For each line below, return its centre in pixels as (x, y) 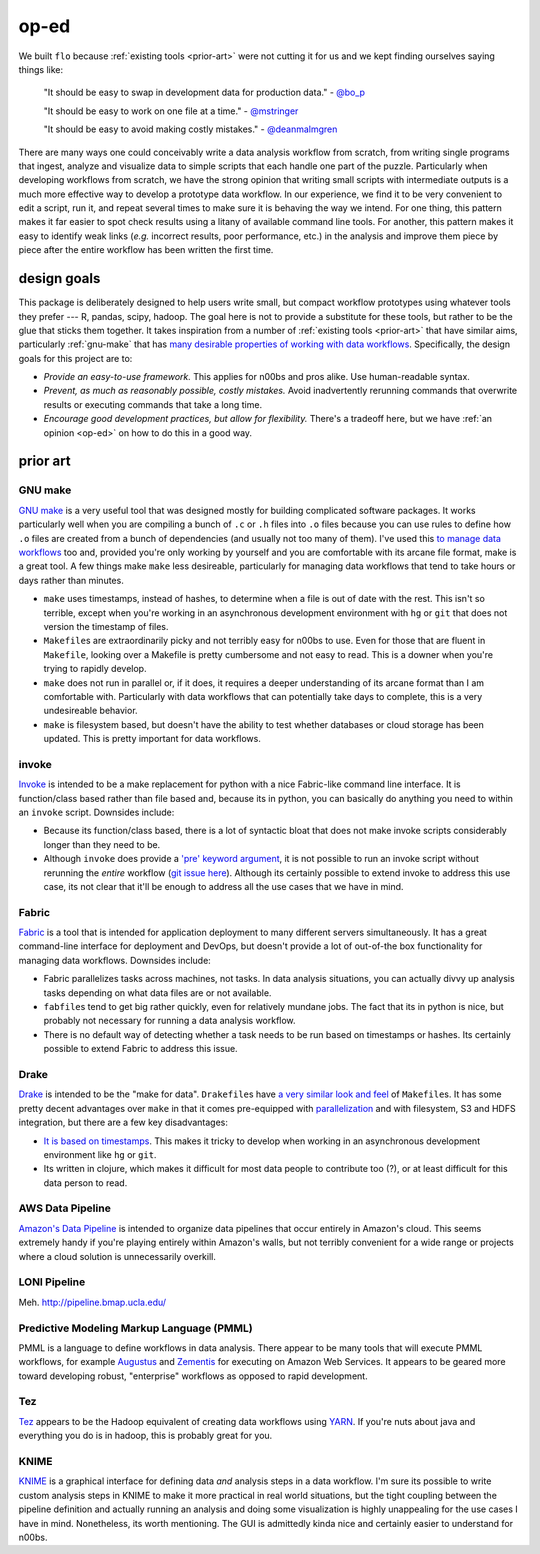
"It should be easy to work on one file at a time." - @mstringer (171, 111)
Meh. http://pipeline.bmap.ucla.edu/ (92, 1302)
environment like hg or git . (100, 1154)
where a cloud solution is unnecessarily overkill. (117, 1256)
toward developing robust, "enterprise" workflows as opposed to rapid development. (193, 1376)
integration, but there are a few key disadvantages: (123, 1122)
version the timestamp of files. (106, 626)
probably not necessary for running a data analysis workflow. (169, 1021)
